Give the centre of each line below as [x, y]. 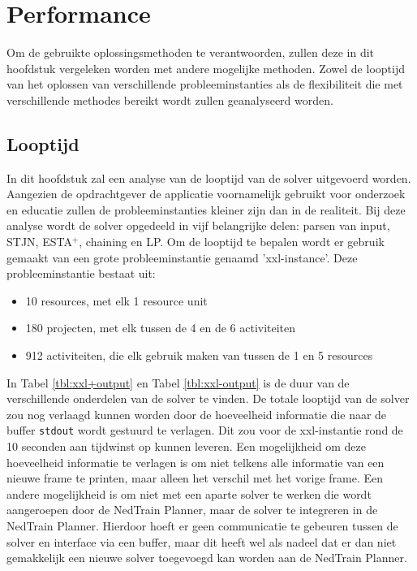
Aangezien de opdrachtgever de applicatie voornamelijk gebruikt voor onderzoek [206, 194]
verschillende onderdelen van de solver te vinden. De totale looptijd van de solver [208, 398]
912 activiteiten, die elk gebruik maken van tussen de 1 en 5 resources [199, 355]
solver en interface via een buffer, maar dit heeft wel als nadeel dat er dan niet [202, 541]
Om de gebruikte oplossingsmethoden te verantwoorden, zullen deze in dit [191, 52]
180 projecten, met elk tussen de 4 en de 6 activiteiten [161, 328]
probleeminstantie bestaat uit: [81, 273]
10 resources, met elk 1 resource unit [116, 300]
